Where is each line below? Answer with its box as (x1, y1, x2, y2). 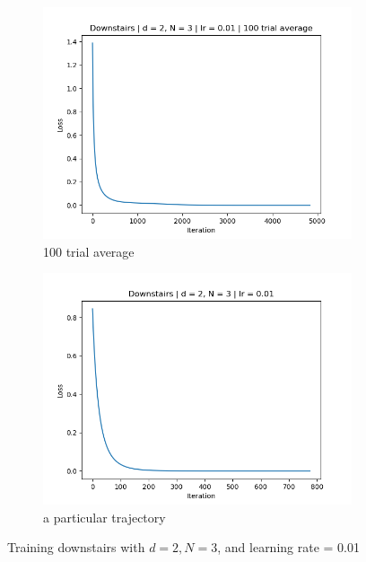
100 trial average (43, 241, 135, 260)
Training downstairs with (7, 538, 145, 557)
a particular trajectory (43, 507, 166, 526)
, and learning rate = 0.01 (217, 538, 360, 557)
